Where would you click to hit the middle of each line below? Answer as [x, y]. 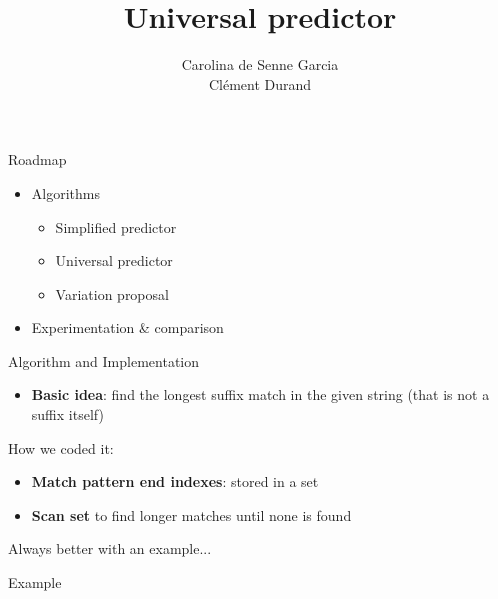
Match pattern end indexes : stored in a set [175, 481]
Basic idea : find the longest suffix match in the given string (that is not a [260, 394]
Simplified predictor [116, 226]
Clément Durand [260, 83]
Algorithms [65, 192]
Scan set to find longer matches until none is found [191, 514]
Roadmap [37, 159]
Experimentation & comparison [127, 327]
